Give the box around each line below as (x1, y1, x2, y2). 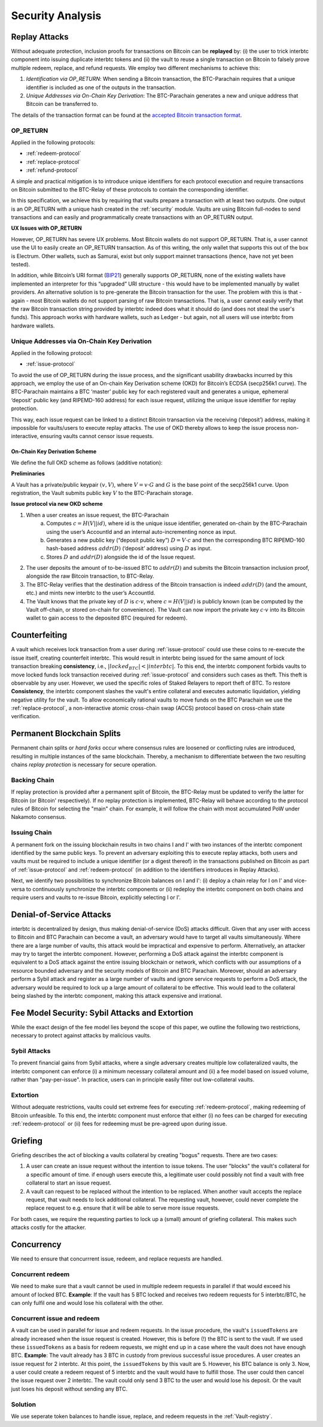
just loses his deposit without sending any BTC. (11, 1385, 128, 1392)
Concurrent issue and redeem (11, 1314, 100, 1322)
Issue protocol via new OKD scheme (11, 500, 103, 508)
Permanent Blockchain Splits (11, 728, 121, 739)
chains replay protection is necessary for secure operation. (11, 761, 157, 769)
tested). (11, 261, 31, 268)
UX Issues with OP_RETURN (11, 224, 82, 232)
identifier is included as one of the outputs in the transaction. (26, 84, 176, 91)
